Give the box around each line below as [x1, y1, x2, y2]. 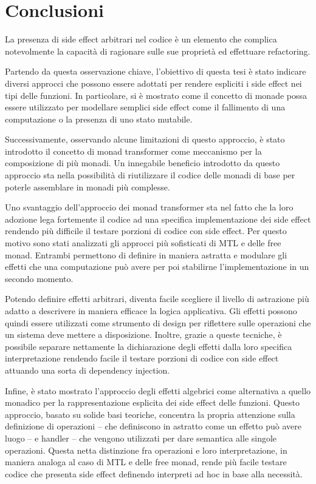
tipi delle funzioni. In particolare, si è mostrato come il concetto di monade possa [5, 89, 307, 101]
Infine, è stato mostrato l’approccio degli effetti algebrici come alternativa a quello [5, 384, 311, 397]
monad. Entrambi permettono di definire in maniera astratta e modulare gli [5, 248, 287, 261]
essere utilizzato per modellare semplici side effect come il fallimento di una [5, 101, 286, 113]
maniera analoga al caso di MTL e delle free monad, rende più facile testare [5, 455, 287, 468]
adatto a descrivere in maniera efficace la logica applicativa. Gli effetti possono [5, 304, 297, 317]
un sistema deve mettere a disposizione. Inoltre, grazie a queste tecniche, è [5, 328, 282, 341]
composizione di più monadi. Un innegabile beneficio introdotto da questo [5, 156, 280, 169]
